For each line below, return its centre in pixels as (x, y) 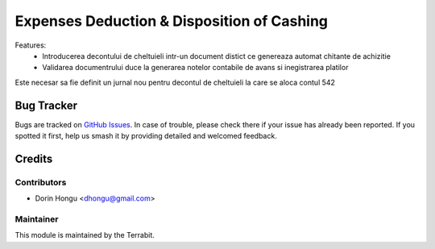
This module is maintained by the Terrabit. (85, 235)
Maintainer (37, 219)
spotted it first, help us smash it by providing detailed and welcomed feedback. (146, 136)
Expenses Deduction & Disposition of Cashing (172, 21)
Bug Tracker (46, 105)
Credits (34, 158)
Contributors (41, 182)
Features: (31, 45)
